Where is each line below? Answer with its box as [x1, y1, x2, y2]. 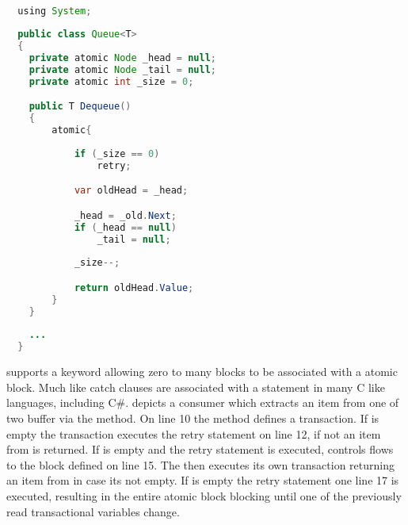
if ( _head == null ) [74, 221, 177, 233]
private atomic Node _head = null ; [29, 52, 216, 64]
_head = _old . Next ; [74, 209, 177, 221]
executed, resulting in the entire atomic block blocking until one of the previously [6, 487, 402, 504]
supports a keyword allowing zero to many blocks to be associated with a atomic [6, 363, 398, 380]
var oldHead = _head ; [74, 185, 189, 197]
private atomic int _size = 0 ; [29, 75, 194, 87]
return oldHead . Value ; [74, 282, 194, 293]
